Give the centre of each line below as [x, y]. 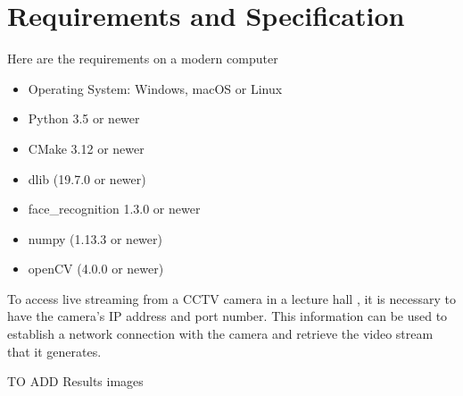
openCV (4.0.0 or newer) [96, 269]
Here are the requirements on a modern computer [143, 59]
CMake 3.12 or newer [86, 148]
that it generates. [54, 351]
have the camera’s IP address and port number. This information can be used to [227, 316]
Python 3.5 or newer [84, 118]
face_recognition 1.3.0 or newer [114, 209]
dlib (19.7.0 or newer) [87, 178]
